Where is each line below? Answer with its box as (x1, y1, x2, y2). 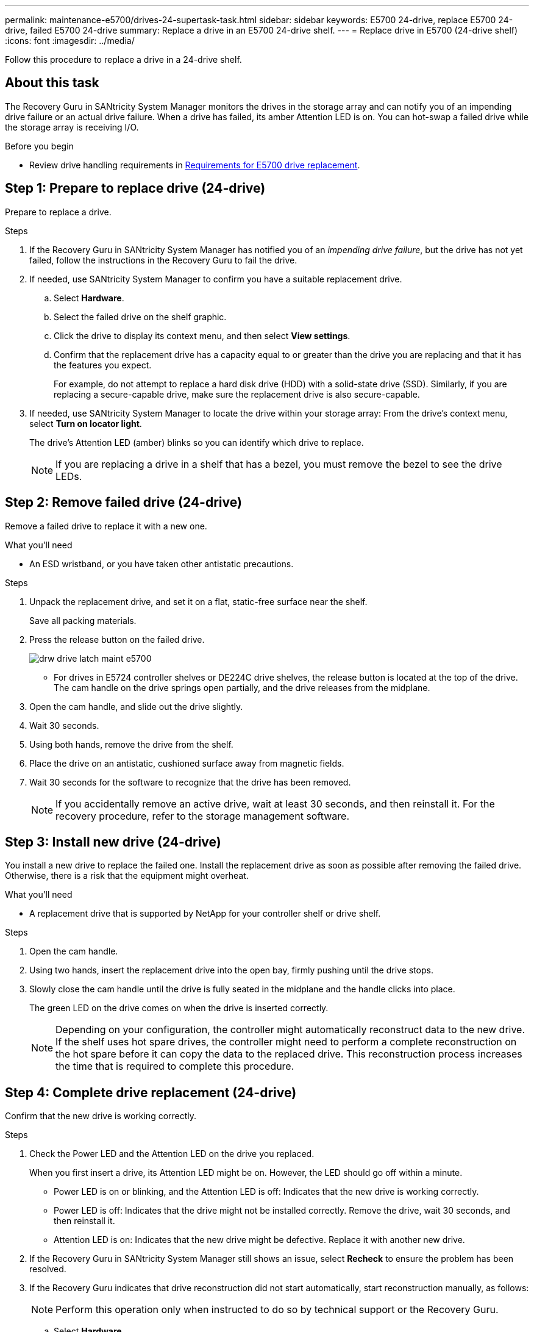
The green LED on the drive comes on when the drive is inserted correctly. (29, 1003, 329, 1014)
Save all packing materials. (29, 615, 137, 626)
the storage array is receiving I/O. (5, 121, 139, 132)
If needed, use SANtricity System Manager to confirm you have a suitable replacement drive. (29, 273, 402, 284)
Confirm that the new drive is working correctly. (5, 1111, 197, 1122)
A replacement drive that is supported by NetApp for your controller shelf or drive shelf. (29, 908, 381, 919)
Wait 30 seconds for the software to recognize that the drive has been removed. (29, 776, 351, 787)
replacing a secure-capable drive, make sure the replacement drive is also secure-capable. (54, 389, 420, 399)
